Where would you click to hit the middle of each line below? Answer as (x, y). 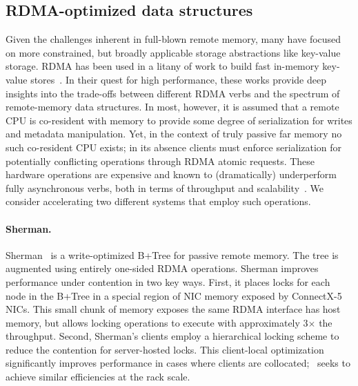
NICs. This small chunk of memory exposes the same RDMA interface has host (173, 309)
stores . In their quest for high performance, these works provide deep (178, 79)
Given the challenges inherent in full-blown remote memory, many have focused (173, 39)
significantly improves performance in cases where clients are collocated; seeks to (178, 363)
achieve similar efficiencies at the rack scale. (98, 377)
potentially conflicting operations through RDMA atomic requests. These (160, 161)
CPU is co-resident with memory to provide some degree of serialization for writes (179, 120)
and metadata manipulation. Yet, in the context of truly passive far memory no (174, 134)
